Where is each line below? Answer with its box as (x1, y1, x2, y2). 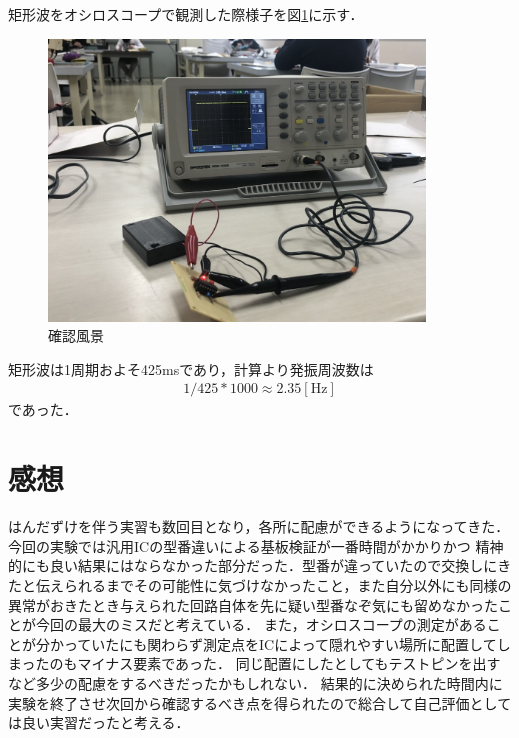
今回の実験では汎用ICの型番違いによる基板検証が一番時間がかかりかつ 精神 (8, 535, 504, 556)
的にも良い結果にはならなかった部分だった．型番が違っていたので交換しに (8, 555, 498, 576)
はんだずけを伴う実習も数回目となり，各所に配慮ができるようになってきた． (8, 516, 510, 537)
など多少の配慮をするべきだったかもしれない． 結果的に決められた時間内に (8, 672, 503, 693)
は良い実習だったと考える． (8, 712, 190, 733)
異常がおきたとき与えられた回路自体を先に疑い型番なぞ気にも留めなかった (8, 594, 498, 615)
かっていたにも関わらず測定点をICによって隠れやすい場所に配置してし (49, 633, 511, 654)
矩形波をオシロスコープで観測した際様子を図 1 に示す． (8, 4, 364, 24)
